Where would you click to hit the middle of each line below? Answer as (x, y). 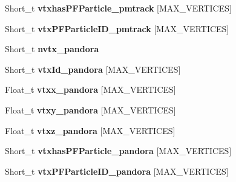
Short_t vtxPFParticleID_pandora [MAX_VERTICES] (117, 171)
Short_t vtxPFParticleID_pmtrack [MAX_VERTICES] (117, 28)
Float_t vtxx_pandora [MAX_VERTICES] (90, 89)
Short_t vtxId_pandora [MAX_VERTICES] (93, 69)
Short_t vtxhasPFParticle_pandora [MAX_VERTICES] (118, 151)
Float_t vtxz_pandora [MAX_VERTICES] (90, 130)
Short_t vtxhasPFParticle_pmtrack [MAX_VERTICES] (118, 8)
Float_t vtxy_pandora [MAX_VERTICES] (90, 110)
